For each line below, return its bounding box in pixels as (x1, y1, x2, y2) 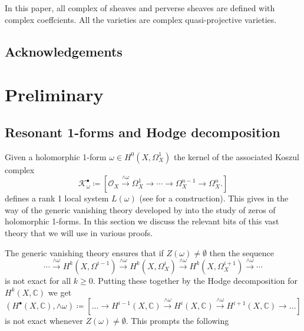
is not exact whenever (5, 315, 83, 327)
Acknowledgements (5, 42, 123, 60)
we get (48, 286, 72, 298)
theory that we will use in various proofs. (5, 226, 153, 239)
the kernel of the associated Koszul (173, 150, 299, 163)
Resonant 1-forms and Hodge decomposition (5, 123, 280, 141)
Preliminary (5, 82, 104, 107)
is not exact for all (5, 274, 71, 286)
